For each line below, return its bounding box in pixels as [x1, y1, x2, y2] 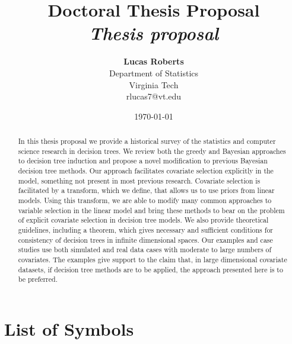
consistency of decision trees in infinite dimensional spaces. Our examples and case [18, 234, 273, 245]
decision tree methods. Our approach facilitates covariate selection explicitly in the [18, 166, 274, 176]
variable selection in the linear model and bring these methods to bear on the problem [18, 205, 285, 215]
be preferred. [18, 274, 58, 284]
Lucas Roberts [123, 55, 184, 67]
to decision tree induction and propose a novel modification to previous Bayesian [18, 156, 268, 166]
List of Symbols [4, 316, 134, 340]
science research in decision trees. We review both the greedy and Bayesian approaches [18, 146, 286, 156]
